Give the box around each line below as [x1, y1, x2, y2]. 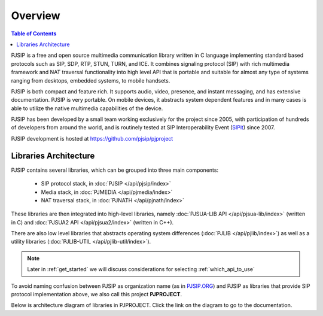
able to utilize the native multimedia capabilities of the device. [11, 105, 163, 112]
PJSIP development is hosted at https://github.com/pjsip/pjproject [11, 135, 173, 142]
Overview [11, 9, 60, 22]
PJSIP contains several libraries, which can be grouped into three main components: [11, 166, 218, 174]
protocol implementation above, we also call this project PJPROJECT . [11, 291, 182, 298]
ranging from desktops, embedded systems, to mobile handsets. [11, 77, 170, 84]
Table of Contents [11, 30, 57, 37]
